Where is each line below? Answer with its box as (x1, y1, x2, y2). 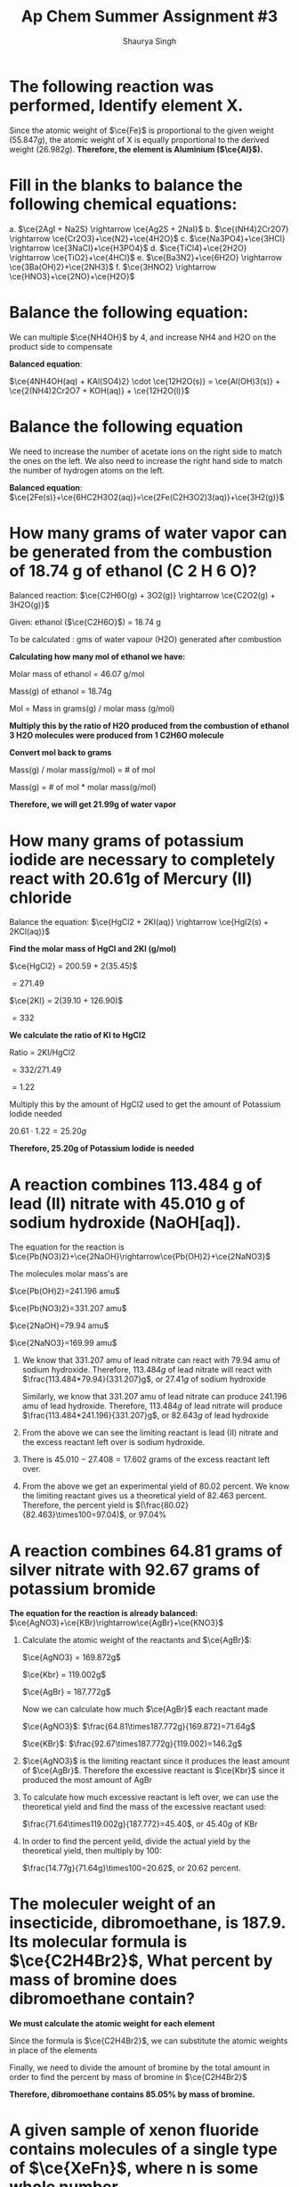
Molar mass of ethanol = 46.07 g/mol (9, 669, 145, 680)
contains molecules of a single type (9, 2139, 278, 2159)
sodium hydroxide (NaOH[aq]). (9, 1212, 242, 1233)
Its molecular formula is (9, 1932, 188, 1952)
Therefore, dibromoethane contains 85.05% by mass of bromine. (9, 2089, 255, 2100)
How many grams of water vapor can (9, 523, 287, 543)
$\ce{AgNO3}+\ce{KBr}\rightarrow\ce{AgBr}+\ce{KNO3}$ (9, 1617, 224, 1629)
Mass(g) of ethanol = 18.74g (9, 686, 113, 697)
